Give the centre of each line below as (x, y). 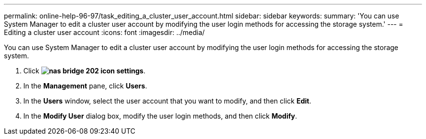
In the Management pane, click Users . (85, 86)
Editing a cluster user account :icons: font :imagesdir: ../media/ (104, 32)
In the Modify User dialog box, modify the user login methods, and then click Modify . (160, 116)
